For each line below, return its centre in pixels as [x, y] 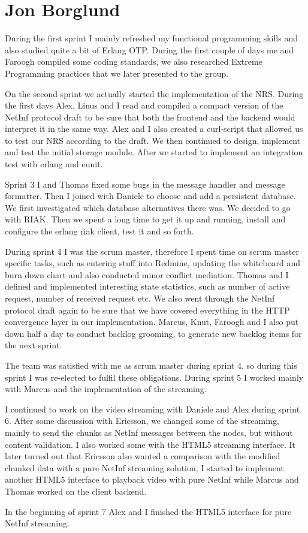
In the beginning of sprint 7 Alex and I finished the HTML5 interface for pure [148, 511]
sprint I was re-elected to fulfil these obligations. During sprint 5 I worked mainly [154, 377]
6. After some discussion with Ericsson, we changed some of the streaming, [142, 421]
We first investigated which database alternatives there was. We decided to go [148, 207]
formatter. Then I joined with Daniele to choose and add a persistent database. [150, 196]
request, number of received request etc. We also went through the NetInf [140, 298]
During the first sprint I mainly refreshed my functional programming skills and [151, 38]
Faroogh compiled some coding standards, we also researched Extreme [134, 61]
